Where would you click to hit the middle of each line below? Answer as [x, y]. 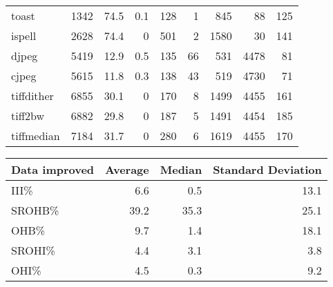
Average [127, 169]
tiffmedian [36, 136]
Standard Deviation [267, 169]
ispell [24, 36]
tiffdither [32, 96]
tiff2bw [28, 116]
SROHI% [33, 250]
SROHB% [35, 210]
